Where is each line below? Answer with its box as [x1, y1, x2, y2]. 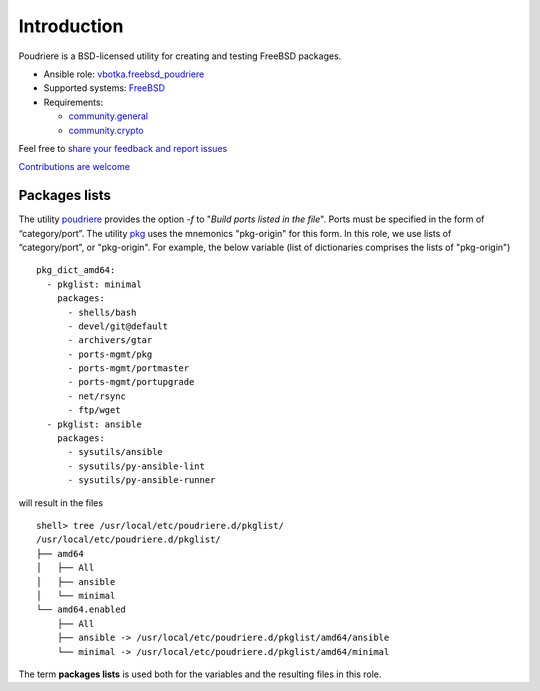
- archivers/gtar [67, 335, 153, 346]
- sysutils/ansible [67, 446, 164, 458]
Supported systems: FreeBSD [43, 82, 165, 94]
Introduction [18, 15, 124, 37]
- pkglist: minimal [46, 278, 142, 290]
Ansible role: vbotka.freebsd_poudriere [43, 68, 205, 80]
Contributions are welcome [18, 161, 130, 173]
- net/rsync [67, 390, 127, 402]
